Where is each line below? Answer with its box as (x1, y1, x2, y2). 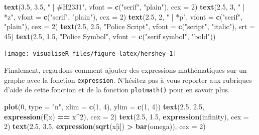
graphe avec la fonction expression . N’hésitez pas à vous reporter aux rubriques (4, 74, 252, 85)
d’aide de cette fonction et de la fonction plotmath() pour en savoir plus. (4, 84, 230, 95)
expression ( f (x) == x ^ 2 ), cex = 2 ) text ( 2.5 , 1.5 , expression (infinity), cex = (4, 111, 249, 121)
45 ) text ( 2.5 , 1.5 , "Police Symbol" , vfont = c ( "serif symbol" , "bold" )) (4, 31, 216, 41)
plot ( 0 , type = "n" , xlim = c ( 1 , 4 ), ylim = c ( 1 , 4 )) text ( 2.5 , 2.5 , (4, 101, 204, 111)
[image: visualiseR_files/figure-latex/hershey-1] (4, 50, 177, 58)
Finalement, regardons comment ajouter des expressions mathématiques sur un (4, 65, 247, 75)
